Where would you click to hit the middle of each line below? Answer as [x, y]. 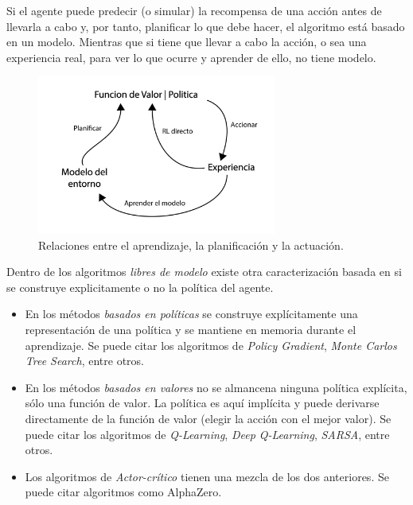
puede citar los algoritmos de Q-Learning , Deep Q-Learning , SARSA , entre [207, 434]
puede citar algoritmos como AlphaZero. [123, 492]
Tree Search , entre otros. [84, 361]
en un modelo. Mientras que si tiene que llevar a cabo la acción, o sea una [187, 42]
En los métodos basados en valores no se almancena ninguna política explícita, [216, 387]
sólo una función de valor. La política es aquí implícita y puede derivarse [202, 403]
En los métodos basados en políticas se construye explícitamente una [191, 314]
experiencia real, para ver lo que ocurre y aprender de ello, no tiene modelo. [191, 57]
